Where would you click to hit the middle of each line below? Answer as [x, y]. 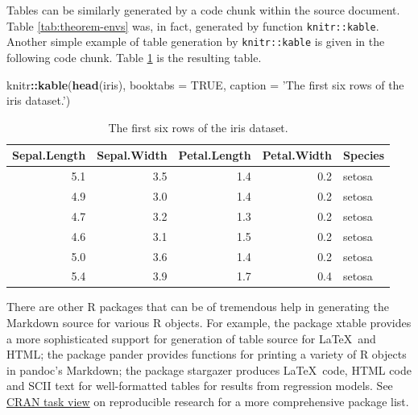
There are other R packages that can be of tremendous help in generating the [198, 307]
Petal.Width [297, 155]
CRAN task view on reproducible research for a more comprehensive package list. [208, 401]
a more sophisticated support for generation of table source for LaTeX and [191, 338]
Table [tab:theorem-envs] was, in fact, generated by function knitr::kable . [193, 25]
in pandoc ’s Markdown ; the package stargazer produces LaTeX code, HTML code [209, 369]
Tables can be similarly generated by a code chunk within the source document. [203, 10]
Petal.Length [215, 155]
